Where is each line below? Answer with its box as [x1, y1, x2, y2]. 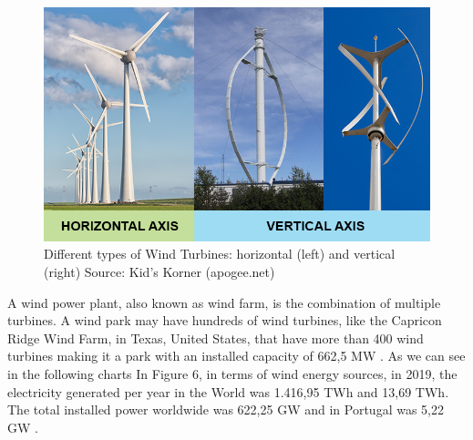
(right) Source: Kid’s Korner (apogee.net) [44, 262, 275, 281]
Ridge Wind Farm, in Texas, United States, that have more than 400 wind [7, 328, 424, 347]
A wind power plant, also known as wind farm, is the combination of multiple [7, 292, 441, 312]
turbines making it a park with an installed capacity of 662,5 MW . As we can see [7, 346, 466, 365]
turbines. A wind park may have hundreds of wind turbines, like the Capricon [7, 311, 442, 330]
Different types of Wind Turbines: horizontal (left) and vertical [44, 244, 396, 263]
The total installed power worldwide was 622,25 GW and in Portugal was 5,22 [7, 400, 444, 419]
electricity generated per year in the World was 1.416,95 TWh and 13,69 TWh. [7, 382, 449, 401]
